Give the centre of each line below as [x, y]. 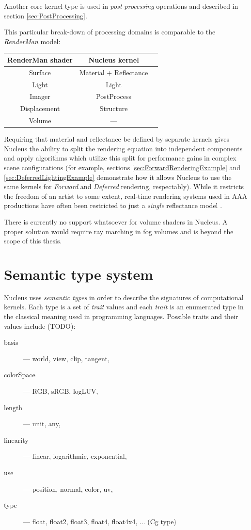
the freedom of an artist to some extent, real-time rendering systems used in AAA [126, 196]
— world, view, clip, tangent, [66, 358]
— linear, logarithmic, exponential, [75, 456]
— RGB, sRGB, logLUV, [61, 391]
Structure [114, 108]
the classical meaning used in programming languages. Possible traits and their [121, 316]
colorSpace [20, 375]
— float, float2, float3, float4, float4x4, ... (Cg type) [100, 521]
